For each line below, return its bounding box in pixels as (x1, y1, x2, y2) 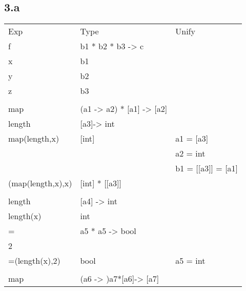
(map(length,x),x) (8, 177, 72, 189)
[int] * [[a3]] (80, 177, 121, 189)
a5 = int (175, 255, 206, 267)
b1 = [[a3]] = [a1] (175, 162, 238, 174)
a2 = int (175, 147, 206, 160)
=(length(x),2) (8, 255, 60, 267)
